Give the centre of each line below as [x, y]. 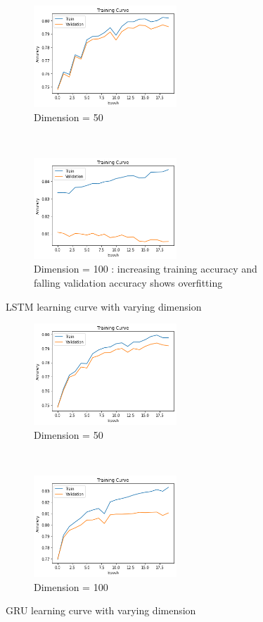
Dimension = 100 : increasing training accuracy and [146, 269]
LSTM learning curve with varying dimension [104, 306]
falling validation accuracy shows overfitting [128, 282]
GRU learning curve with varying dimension [101, 610]
